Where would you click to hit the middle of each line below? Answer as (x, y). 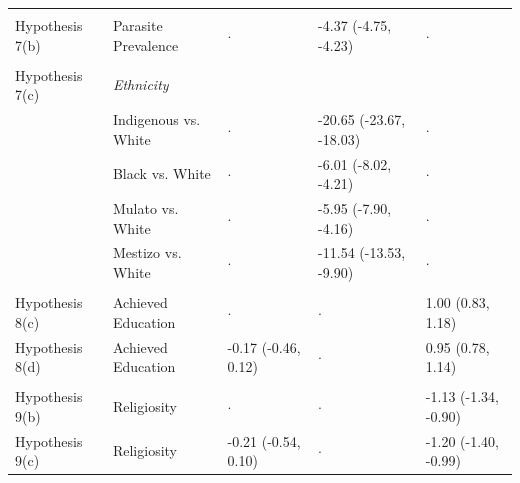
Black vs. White (161, 173)
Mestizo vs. (147, 252)
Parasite (137, 25)
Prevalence (145, 44)
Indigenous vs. (156, 119)
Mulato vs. (145, 208)
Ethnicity (140, 84)
